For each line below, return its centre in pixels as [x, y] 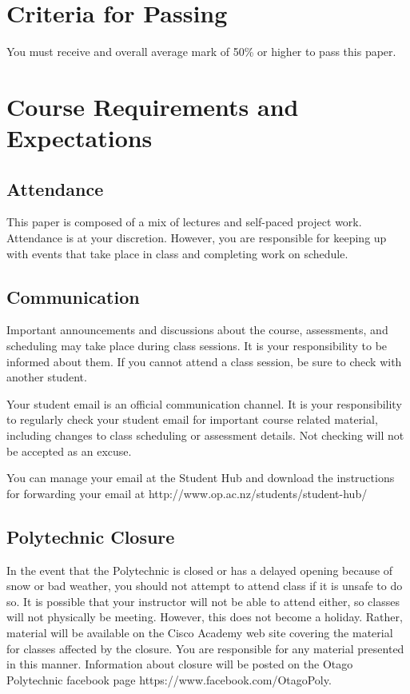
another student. [47, 377]
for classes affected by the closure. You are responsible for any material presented [205, 648]
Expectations [80, 138]
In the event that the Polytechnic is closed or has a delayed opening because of [200, 570]
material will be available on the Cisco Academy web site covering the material [200, 632]
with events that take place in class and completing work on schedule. [177, 253]
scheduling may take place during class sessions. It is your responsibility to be [197, 346]
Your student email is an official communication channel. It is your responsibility [204, 403]
